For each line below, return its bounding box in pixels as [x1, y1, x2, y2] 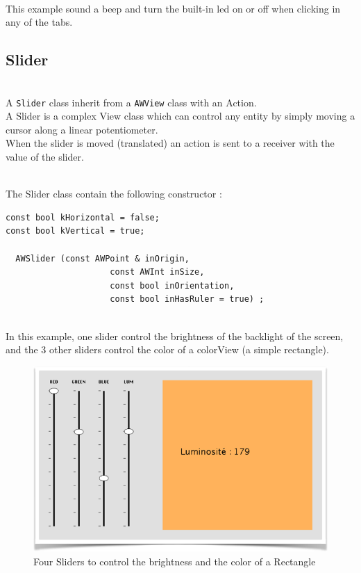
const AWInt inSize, [110, 267, 205, 277]
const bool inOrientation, [110, 280, 235, 291]
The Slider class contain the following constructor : [6, 186, 222, 201]
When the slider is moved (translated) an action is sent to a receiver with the [6, 136, 335, 150]
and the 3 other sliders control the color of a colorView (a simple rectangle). [6, 342, 329, 357]
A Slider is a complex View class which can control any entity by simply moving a [6, 108, 355, 123]
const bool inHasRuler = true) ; [110, 294, 265, 305]
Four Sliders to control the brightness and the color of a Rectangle [33, 554, 316, 568]
